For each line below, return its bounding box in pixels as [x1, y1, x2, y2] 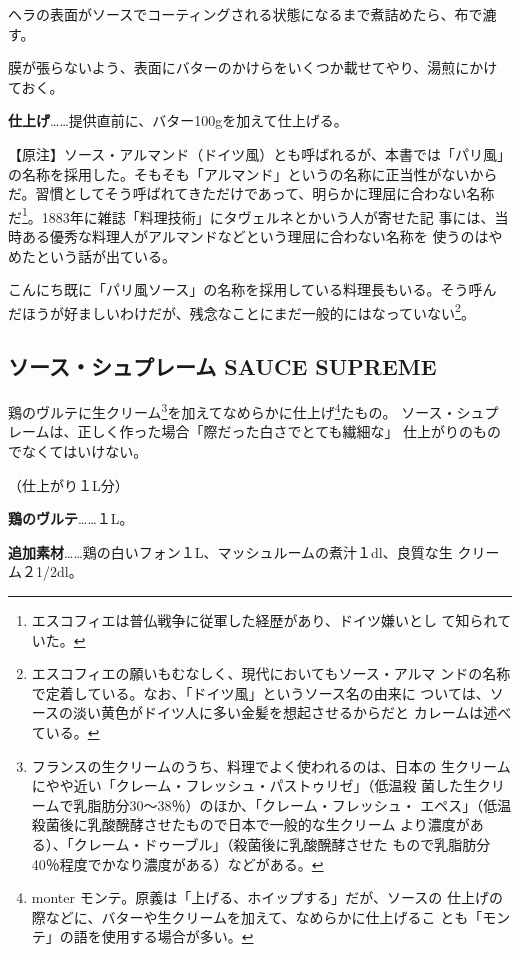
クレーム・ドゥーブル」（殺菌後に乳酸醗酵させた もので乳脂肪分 [73, 833, 491, 854]
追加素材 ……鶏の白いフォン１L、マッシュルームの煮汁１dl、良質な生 [8, 541, 453, 562]
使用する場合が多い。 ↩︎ [101, 926, 254, 947]
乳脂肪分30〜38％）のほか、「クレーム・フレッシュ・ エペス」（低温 [73, 794, 512, 815]
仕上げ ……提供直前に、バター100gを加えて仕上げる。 [8, 110, 348, 131]
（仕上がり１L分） [8, 474, 129, 495]
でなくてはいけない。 [8, 441, 148, 462]
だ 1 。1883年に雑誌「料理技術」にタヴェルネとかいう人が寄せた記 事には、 [8, 203, 495, 227]
